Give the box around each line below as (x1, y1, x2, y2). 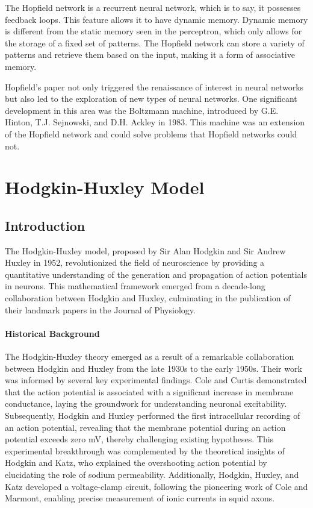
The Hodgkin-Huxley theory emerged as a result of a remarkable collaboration (5, 350, 294, 363)
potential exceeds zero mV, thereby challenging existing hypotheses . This (5, 433, 274, 445)
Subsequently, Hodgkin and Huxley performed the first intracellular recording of (5, 409, 300, 422)
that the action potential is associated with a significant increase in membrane (5, 385, 294, 398)
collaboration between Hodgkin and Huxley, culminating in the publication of (5, 292, 291, 304)
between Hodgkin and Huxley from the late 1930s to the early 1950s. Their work (5, 362, 302, 374)
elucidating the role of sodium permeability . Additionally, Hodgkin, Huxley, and (5, 468, 299, 480)
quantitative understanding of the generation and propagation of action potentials (5, 268, 308, 280)
